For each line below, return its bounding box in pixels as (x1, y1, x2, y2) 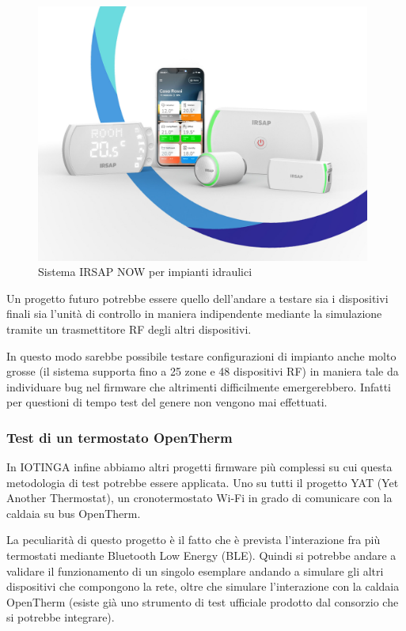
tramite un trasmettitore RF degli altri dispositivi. (6, 320, 252, 337)
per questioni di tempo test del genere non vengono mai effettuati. (6, 394, 328, 410)
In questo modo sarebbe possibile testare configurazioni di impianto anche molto (6, 347, 397, 364)
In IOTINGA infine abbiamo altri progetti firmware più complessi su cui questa (6, 459, 393, 475)
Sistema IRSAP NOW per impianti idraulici (38, 263, 252, 280)
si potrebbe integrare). (6, 609, 115, 625)
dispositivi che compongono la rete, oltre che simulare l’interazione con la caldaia (6, 578, 400, 595)
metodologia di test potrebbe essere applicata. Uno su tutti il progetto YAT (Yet (6, 474, 399, 490)
